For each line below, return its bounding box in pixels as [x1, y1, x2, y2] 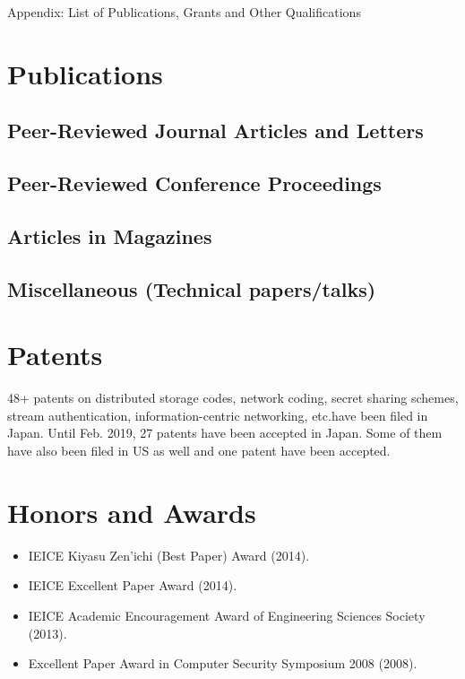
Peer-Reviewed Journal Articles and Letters [7, 117, 424, 144]
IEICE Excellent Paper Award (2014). [28, 576, 237, 595]
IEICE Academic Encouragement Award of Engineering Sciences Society [28, 605, 426, 624]
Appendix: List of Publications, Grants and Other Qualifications [7, 3, 361, 21]
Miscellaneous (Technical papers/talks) [7, 274, 376, 302]
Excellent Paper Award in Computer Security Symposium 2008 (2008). [28, 654, 418, 673]
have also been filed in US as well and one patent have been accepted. [7, 441, 391, 459]
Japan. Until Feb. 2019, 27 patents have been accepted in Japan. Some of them [7, 423, 443, 442]
